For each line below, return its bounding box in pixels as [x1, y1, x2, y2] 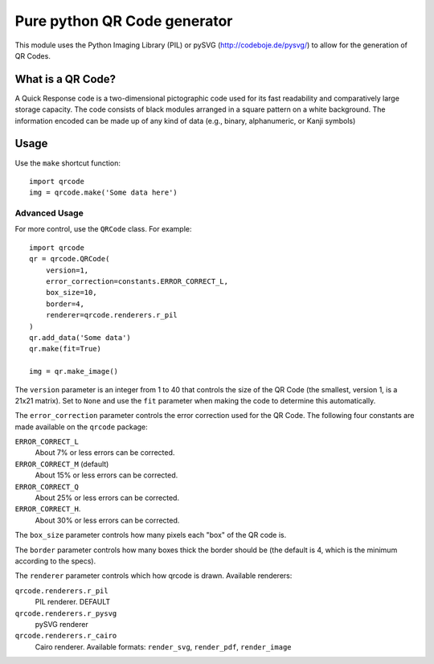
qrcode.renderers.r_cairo [14, 631, 117, 641]
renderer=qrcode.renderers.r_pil [45, 310, 178, 320]
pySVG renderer [35, 619, 88, 629]
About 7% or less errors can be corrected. [35, 448, 175, 457]
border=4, [45, 299, 84, 309]
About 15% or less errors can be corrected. [35, 470, 178, 480]
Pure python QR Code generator [14, 12, 233, 30]
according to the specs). [14, 556, 96, 566]
